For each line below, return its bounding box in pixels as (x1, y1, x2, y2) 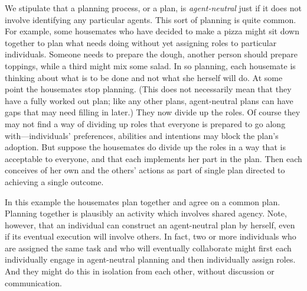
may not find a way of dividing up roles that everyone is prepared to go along (5, 117, 286, 130)
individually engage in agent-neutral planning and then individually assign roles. (5, 253, 296, 266)
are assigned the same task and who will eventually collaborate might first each (5, 241, 292, 254)
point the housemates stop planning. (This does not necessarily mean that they (5, 83, 292, 95)
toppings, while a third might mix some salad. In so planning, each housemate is (5, 59, 296, 72)
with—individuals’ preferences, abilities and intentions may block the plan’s (5, 129, 279, 141)
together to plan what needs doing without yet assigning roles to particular (5, 36, 277, 48)
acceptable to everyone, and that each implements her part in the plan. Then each (5, 152, 302, 164)
